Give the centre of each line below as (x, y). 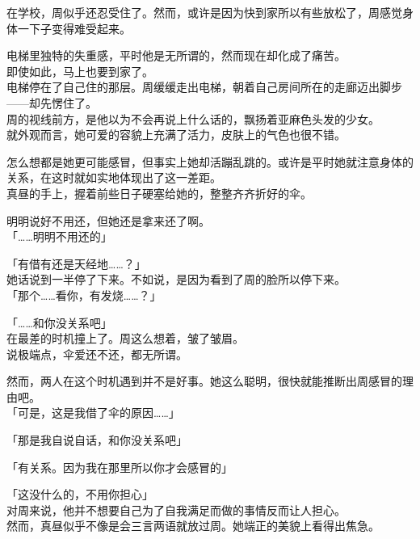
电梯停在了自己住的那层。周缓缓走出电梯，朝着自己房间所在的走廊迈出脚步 (204, 87)
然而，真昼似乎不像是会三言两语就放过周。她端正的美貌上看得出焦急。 (193, 526)
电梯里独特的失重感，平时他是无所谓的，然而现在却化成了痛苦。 (176, 55)
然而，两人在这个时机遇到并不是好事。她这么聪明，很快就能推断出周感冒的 (204, 381)
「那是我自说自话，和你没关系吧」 (97, 440)
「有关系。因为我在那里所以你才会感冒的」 (120, 467)
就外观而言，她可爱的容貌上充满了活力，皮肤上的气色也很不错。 (176, 135)
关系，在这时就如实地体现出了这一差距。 (114, 177)
